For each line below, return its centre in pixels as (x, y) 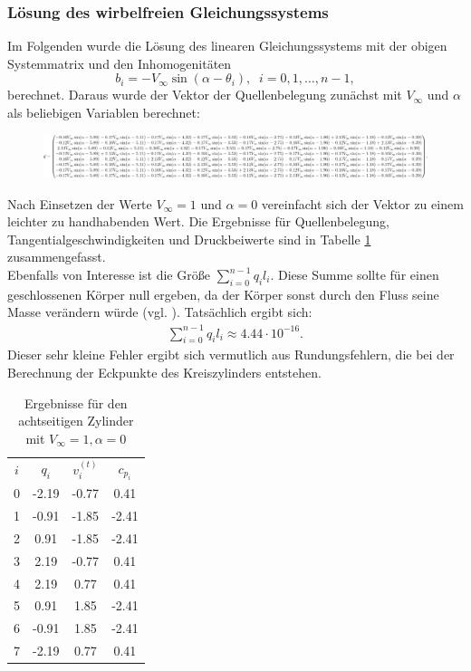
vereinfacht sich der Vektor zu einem (362, 203)
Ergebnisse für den (76, 403)
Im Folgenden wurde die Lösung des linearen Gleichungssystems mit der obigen (227, 46)
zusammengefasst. (57, 257)
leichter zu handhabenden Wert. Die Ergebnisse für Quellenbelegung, (198, 221)
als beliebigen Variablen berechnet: (104, 112)
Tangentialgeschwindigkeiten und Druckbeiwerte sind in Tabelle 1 (189, 239)
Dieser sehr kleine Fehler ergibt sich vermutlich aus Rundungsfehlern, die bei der (231, 355)
